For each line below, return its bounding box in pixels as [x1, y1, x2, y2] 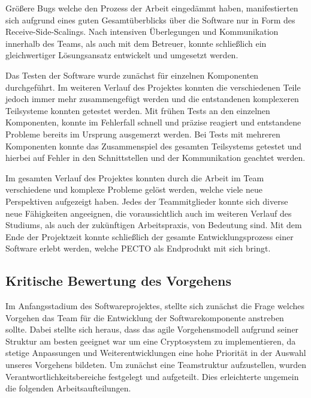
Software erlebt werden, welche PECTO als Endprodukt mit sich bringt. [5, 242, 271, 255]
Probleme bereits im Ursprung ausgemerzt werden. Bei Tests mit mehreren [5, 127, 280, 140]
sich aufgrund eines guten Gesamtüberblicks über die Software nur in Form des [5, 13, 295, 26]
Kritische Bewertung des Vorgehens [5, 271, 232, 290]
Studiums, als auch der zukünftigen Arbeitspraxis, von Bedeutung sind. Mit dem [5, 219, 302, 231]
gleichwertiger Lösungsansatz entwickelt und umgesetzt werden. [5, 49, 238, 61]
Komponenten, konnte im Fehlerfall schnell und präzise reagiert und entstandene [5, 116, 301, 128]
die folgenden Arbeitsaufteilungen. [5, 382, 131, 394]
